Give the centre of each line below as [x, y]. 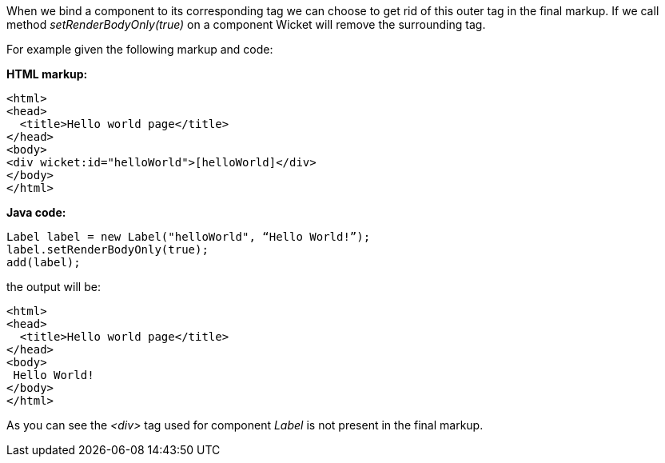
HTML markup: [47, 74]
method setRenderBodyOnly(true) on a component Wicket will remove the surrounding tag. [246, 24]
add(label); [44, 262]
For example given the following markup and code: [140, 49]
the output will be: [54, 287]
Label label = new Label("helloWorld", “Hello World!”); [189, 237]
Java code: [36, 212]
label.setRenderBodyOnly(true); [108, 249]
